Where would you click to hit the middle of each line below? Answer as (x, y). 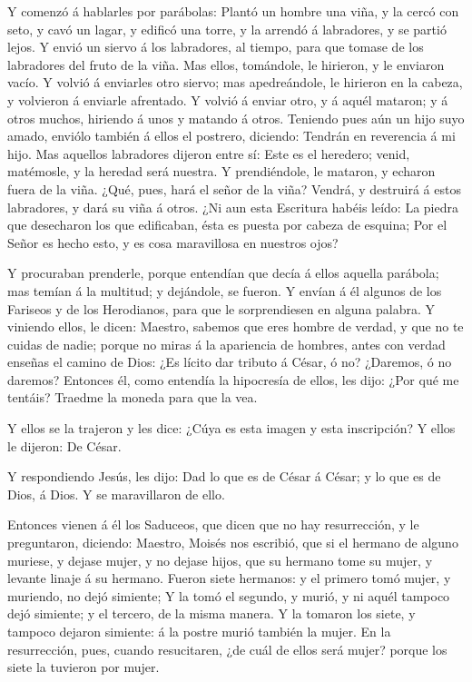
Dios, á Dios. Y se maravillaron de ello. (116, 494)
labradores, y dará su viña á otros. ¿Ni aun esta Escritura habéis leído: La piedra (233, 207)
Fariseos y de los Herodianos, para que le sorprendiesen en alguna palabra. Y (221, 308)
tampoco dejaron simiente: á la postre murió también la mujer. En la (199, 631)
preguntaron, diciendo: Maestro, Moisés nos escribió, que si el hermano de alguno (233, 543)
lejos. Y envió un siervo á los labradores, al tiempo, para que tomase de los (216, 47)
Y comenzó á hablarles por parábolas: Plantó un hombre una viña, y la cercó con (233, 11)
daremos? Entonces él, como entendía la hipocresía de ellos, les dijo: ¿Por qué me (233, 379)
